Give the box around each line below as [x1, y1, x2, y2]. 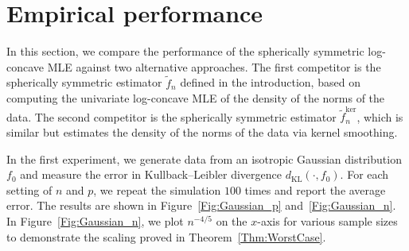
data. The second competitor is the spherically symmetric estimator [6, 108, 337, 125]
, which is [356, 108, 403, 125]
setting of [6, 181, 53, 198]
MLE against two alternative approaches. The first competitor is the [47, 58, 381, 75]
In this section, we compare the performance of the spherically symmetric [6, 43, 364, 60]
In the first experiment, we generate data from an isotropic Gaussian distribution [6, 150, 402, 167]
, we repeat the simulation [93, 181, 221, 198]
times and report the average [244, 181, 386, 198]
